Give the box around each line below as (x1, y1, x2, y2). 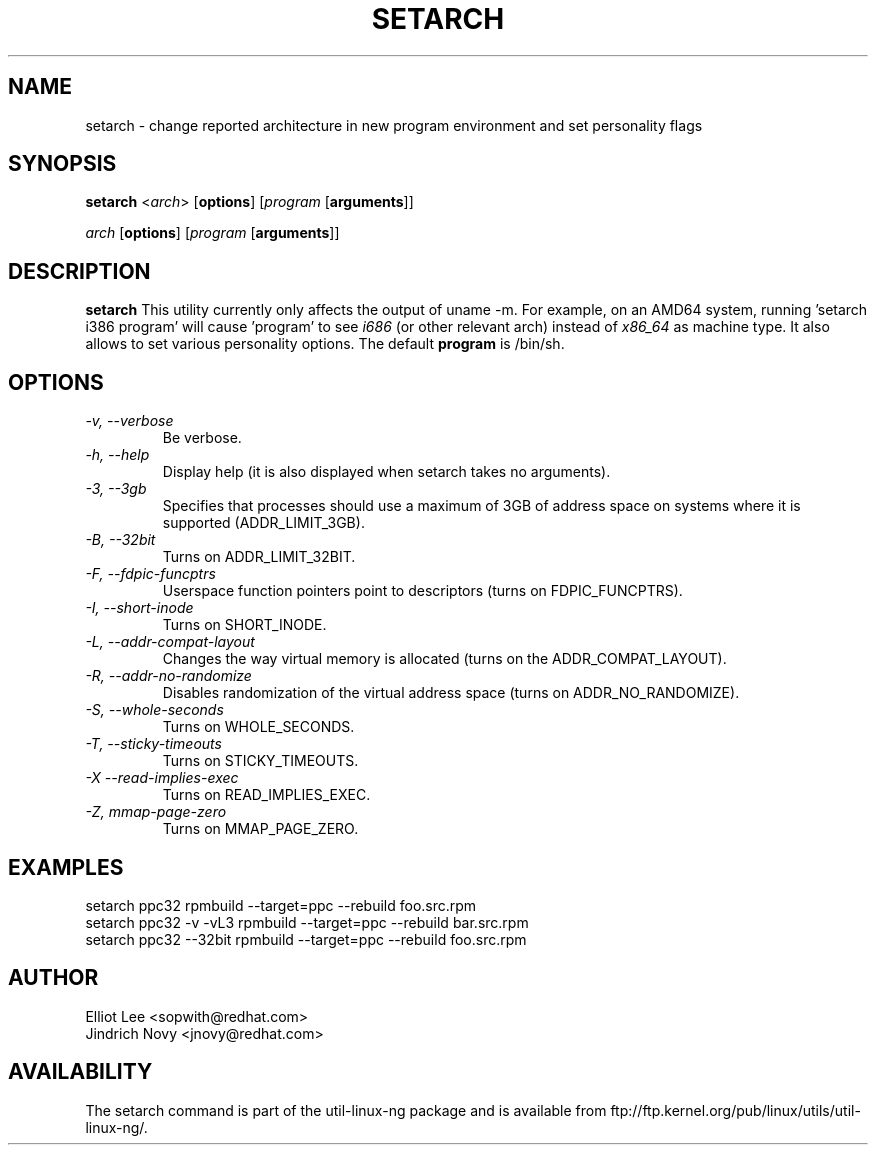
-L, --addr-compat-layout (85, 633, 255, 651)
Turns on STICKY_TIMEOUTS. (162, 752, 359, 770)
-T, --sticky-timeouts (85, 735, 222, 753)
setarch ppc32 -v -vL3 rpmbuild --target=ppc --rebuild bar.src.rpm (85, 913, 529, 931)
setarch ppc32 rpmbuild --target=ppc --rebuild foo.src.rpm (85, 896, 477, 914)
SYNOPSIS (8, 151, 117, 177)
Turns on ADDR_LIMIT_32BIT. (162, 548, 356, 566)
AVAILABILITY (8, 1059, 153, 1085)
